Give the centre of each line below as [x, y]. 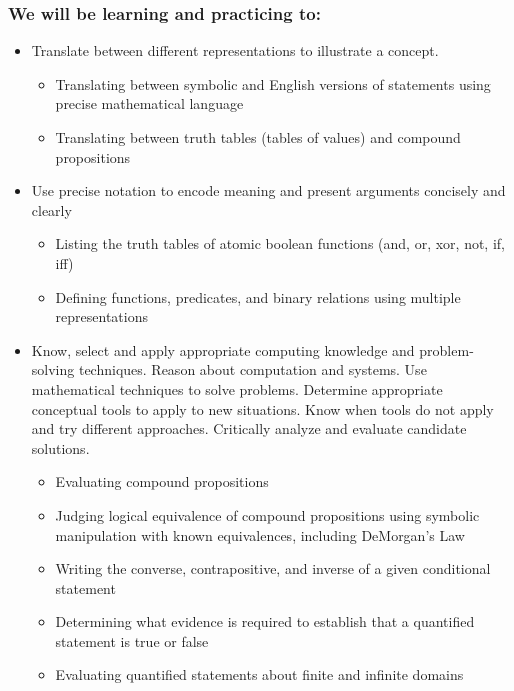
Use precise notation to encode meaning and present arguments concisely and [268, 190]
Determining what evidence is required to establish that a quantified [265, 621]
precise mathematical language [149, 103]
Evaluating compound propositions [162, 481]
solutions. [60, 447]
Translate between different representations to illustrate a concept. [235, 50]
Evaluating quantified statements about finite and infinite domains [259, 674]
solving [53, 369]
